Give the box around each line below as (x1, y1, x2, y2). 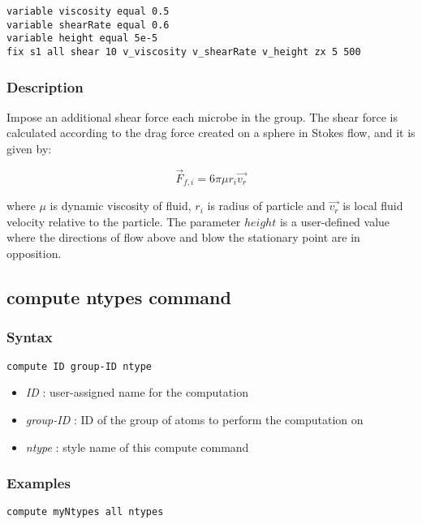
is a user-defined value (279, 213, 390, 230)
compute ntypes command (6, 285, 231, 310)
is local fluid (342, 197, 403, 214)
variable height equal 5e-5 (6, 32, 158, 45)
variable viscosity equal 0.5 (6, 6, 170, 17)
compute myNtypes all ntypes (6, 506, 164, 518)
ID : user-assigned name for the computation (25, 384, 248, 401)
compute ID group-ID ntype (6, 360, 152, 372)
